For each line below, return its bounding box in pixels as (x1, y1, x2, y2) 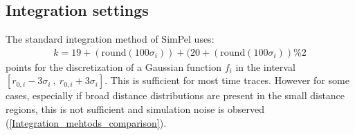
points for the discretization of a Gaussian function (6, 59, 222, 74)
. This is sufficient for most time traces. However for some (104, 73, 349, 87)
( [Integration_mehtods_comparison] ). (6, 115, 167, 129)
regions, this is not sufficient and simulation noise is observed (6, 102, 265, 116)
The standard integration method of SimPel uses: (6, 32, 215, 46)
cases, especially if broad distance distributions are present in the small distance (6, 88, 345, 103)
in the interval (235, 59, 295, 74)
